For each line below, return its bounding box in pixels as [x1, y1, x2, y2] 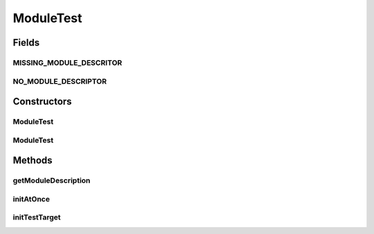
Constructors [12, 96, 72, 107]
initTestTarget [12, 213, 62, 222]
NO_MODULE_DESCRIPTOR [12, 76, 107, 86]
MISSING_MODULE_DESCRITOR [12, 57, 123, 67]
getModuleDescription [12, 176, 91, 186]
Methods [12, 154, 53, 166]
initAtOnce [12, 194, 50, 204]
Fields [12, 37, 40, 48]
